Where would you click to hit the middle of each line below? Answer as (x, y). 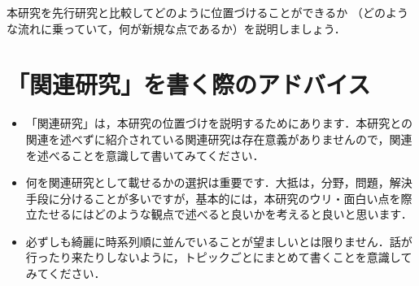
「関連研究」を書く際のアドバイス (189, 84)
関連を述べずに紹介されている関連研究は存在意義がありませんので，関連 (219, 139)
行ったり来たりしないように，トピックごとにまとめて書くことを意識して (219, 257)
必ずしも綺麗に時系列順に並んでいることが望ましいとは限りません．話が (219, 241)
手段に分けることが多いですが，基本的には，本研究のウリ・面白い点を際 (219, 198)
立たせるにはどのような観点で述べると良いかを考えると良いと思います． (219, 214)
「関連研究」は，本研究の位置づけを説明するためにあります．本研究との (219, 123)
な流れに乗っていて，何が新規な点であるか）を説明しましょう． (176, 28)
